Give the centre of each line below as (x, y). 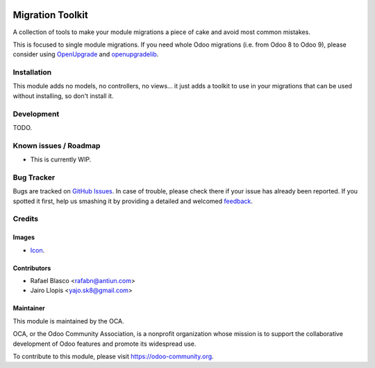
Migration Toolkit (50, 15)
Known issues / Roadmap (57, 145)
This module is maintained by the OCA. (68, 321)
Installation (32, 72)
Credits (25, 219)
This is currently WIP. (61, 159)
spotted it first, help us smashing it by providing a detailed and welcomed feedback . (133, 201)
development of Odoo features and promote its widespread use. (105, 344)
